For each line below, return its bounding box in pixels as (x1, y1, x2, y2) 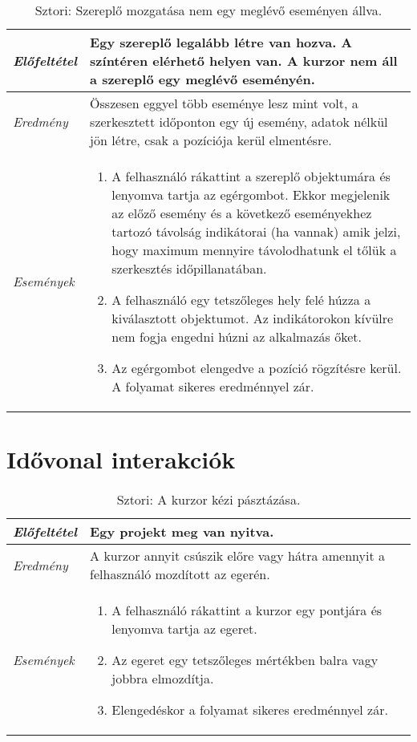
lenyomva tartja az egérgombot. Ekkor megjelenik (111, 185, 391, 204)
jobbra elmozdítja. (111, 669, 214, 688)
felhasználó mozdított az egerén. (90, 565, 270, 584)
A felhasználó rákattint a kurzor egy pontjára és (111, 601, 383, 620)
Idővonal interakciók (6, 443, 236, 476)
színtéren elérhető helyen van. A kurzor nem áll (90, 51, 398, 70)
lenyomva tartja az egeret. (111, 619, 257, 639)
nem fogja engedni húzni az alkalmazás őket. (111, 327, 362, 346)
